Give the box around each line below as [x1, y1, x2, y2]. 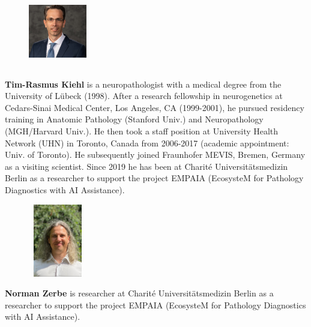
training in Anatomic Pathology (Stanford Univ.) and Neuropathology [5, 113, 264, 125]
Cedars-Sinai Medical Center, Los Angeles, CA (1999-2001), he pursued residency [5, 101, 304, 113]
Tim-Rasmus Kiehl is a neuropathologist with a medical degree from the [5, 77, 282, 90]
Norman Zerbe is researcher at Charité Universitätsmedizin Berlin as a [5, 287, 274, 299]
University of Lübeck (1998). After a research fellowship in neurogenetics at [5, 89, 283, 102]
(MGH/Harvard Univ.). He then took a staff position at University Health [5, 124, 279, 137]
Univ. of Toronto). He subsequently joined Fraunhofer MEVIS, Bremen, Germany [5, 148, 306, 161]
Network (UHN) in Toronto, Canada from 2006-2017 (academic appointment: [5, 136, 289, 149]
